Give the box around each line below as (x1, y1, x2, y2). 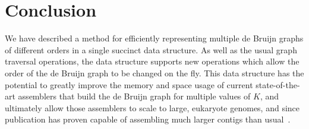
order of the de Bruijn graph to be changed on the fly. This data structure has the (5, 66, 304, 79)
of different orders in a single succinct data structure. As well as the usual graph (5, 43, 297, 56)
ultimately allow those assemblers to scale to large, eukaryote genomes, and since (5, 101, 300, 114)
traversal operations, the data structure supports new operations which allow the (5, 55, 299, 67)
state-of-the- (256, 78, 300, 91)
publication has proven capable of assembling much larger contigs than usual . (5, 113, 291, 125)
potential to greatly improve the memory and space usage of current (5, 78, 253, 91)
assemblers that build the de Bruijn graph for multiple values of (18, 90, 251, 102)
